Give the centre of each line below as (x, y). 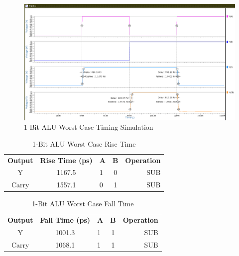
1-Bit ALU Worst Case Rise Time (84, 143)
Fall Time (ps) (65, 220)
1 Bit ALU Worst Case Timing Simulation (89, 127)
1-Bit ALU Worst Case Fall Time (83, 204)
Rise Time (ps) (66, 160)
